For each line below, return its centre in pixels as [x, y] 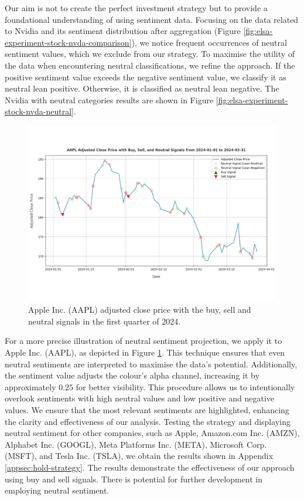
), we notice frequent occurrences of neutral [209, 42]
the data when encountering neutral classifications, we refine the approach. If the [150, 65]
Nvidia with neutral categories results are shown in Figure [109, 99]
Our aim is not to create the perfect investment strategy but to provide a [136, 8]
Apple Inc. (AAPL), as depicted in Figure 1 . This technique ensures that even [145, 352]
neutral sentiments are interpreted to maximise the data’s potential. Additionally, [151, 364]
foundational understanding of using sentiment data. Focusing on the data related [152, 19]
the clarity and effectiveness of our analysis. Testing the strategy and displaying [148, 421]
